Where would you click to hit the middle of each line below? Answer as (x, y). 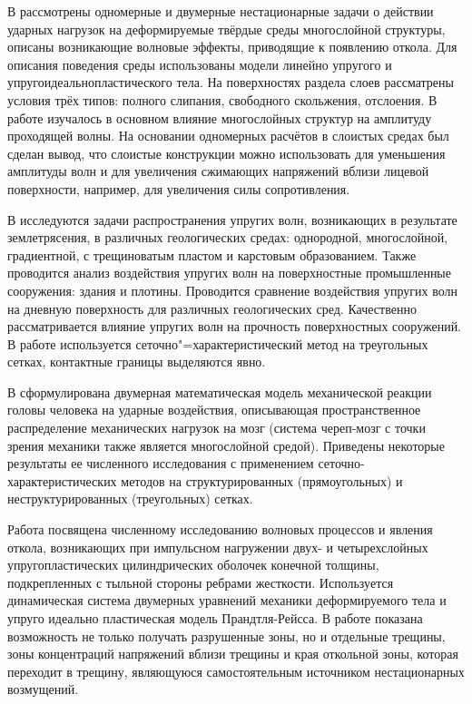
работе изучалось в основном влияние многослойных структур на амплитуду (220, 117)
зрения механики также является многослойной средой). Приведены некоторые (226, 445)
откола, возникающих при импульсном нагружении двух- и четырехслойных (218, 547)
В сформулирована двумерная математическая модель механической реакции (220, 391)
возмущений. (43, 689)
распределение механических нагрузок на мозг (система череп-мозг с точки (216, 428)
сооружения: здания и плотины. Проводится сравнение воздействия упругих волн (232, 290)
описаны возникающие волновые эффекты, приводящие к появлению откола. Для (232, 47)
